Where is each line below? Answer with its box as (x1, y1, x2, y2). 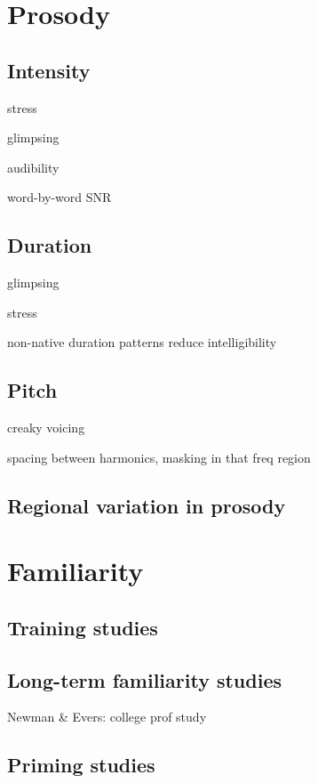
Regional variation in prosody (7, 491, 286, 519)
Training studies (7, 613, 158, 641)
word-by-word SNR (7, 188, 112, 206)
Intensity (7, 56, 91, 84)
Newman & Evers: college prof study (7, 707, 207, 726)
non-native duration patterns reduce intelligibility (7, 333, 277, 351)
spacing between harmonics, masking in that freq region (7, 448, 311, 466)
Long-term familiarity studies (7, 666, 282, 693)
